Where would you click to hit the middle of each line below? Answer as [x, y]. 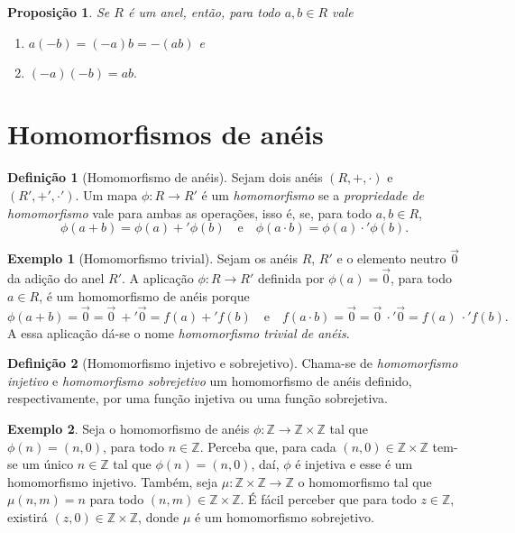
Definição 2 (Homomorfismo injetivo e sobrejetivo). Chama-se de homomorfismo [233, 363]
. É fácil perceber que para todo [328, 499]
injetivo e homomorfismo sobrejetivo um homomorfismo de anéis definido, [210, 380]
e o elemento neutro [391, 258]
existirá [28, 516]
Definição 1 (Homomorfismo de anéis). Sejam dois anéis [165, 177]
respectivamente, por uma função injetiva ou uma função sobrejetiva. [198, 398]
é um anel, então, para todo [204, 12]
